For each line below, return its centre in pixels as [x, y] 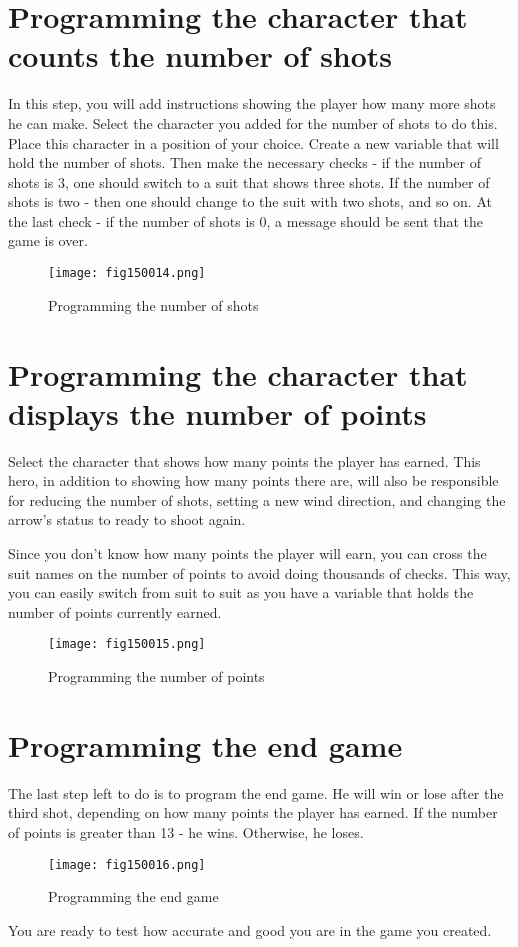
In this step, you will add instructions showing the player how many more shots [252, 103]
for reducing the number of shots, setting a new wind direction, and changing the [257, 499]
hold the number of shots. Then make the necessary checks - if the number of [244, 162]
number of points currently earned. [115, 611]
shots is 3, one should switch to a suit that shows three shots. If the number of [249, 181]
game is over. [48, 240]
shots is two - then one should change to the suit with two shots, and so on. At [250, 201]
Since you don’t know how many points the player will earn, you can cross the [247, 553]
